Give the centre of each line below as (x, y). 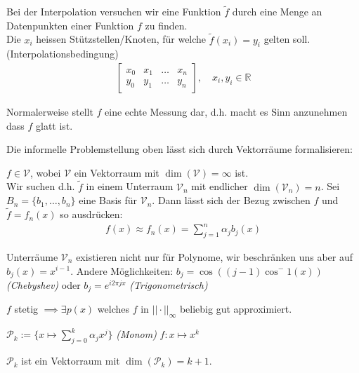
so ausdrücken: (91, 214)
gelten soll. (287, 39)
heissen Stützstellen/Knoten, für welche (121, 39)
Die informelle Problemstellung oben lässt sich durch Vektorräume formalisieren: (180, 149)
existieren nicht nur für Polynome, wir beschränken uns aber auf (215, 256)
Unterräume (32, 256)
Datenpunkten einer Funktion (70, 25)
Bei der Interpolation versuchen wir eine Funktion (114, 12)
